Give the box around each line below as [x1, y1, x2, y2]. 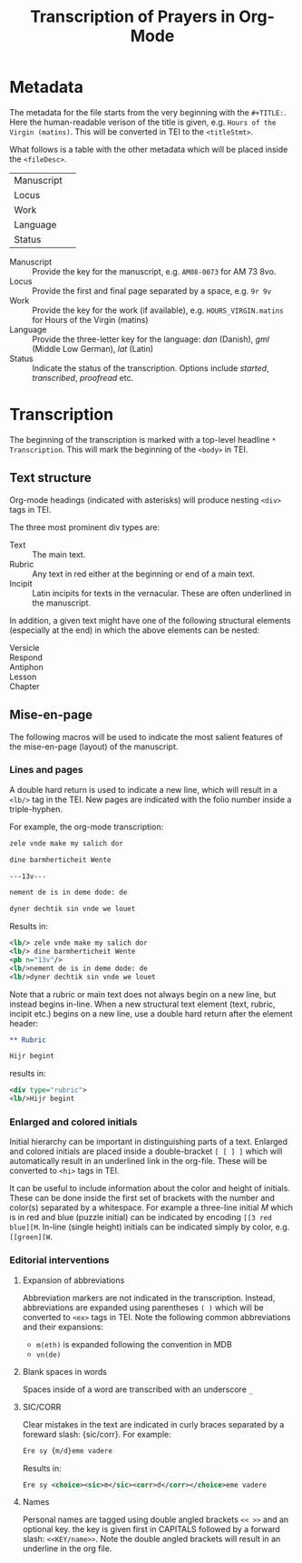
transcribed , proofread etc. [32, 372, 134, 383]
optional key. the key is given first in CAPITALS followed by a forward [22, 1524, 281, 1535]
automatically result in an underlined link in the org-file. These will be [9, 1156, 268, 1167]
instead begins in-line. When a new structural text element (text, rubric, [9, 998, 276, 1009]
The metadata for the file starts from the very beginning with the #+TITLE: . [9, 106, 287, 117]
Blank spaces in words [22, 1366, 107, 1377]
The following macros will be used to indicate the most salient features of [9, 731, 283, 742]
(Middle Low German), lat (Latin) [32, 343, 154, 354]
